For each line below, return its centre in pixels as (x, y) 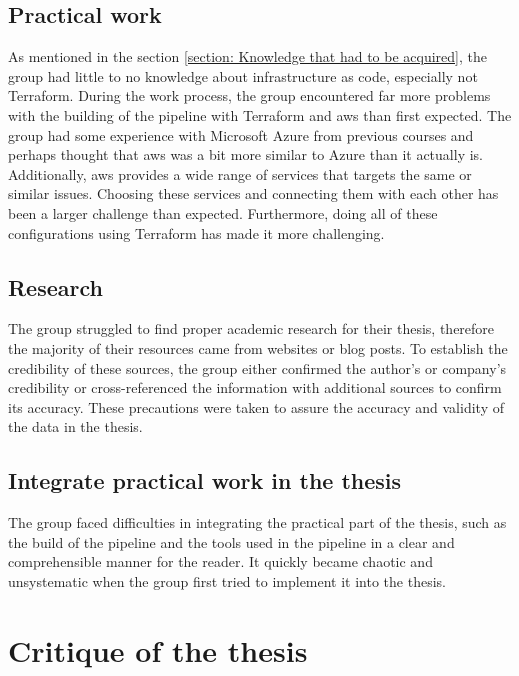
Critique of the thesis (158, 649)
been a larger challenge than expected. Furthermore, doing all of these (223, 212)
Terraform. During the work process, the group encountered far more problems (249, 95)
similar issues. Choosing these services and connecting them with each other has (253, 193)
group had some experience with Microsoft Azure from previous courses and (241, 134)
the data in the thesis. (75, 426)
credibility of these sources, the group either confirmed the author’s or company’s (257, 367)
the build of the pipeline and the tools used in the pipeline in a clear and (231, 541)
